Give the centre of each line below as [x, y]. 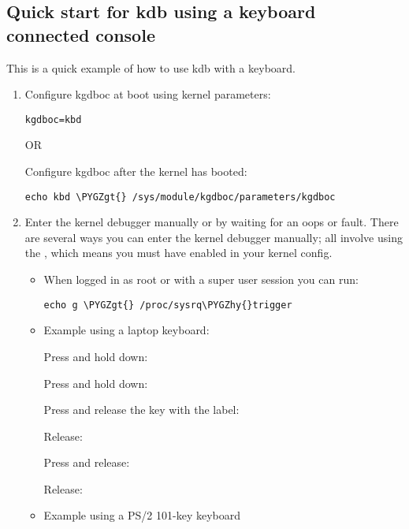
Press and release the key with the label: [141, 410]
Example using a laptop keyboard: [126, 330]
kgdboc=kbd [53, 119]
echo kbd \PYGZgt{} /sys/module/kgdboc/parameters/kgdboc [180, 197]
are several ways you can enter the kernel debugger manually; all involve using [214, 237]
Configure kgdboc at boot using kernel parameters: [148, 94]
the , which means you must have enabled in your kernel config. [178, 253]
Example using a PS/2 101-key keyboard [142, 515]
